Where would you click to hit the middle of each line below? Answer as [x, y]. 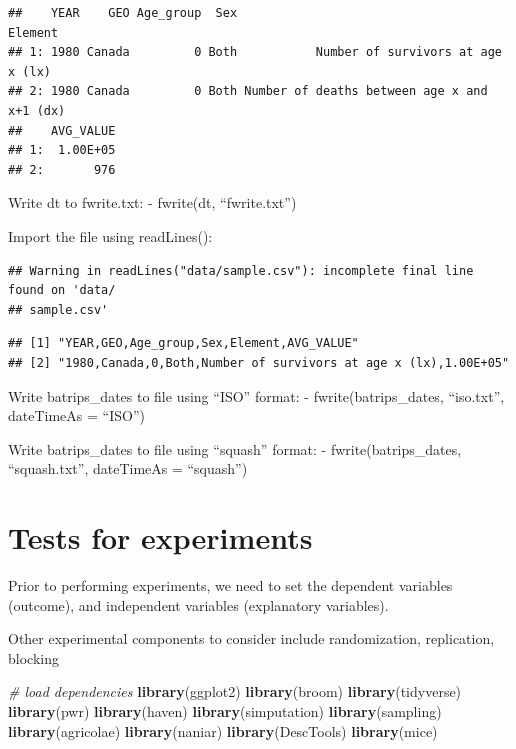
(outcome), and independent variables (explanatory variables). [198, 604]
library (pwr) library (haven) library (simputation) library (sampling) [225, 710]
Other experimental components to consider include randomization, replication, [251, 638]
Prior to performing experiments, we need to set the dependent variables [230, 585]
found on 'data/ [62, 290]
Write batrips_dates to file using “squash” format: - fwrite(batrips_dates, [235, 448]
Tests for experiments [160, 537]
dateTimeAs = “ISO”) [76, 415]
